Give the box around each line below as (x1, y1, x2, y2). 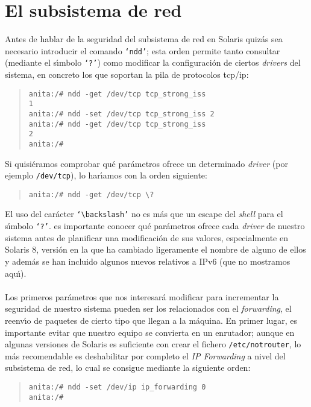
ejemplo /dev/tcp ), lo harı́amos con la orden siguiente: (5, 169, 207, 181)
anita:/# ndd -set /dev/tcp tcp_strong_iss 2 (28, 109, 215, 118)
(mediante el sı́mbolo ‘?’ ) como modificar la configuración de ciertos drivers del (5, 56, 301, 69)
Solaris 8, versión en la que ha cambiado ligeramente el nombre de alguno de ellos (5, 243, 306, 256)
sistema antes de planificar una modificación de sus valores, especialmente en (5, 231, 288, 244)
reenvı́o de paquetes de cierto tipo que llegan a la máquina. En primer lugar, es (5, 314, 298, 326)
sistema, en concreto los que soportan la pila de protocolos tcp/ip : (5, 68, 249, 81)
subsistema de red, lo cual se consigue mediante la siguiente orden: (5, 361, 251, 374)
